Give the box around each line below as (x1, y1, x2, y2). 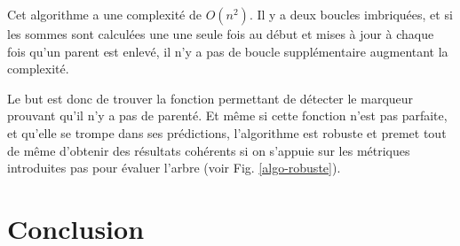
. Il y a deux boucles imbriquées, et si (249, 5, 453, 23)
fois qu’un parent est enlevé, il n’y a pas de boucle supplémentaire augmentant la (7, 42, 448, 60)
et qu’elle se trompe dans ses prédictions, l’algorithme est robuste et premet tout (7, 123, 447, 142)
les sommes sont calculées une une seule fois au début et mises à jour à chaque (7, 25, 434, 42)
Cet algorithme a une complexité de (7, 5, 202, 23)
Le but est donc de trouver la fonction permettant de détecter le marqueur (7, 88, 414, 107)
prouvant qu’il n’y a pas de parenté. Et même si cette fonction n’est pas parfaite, (7, 106, 448, 125)
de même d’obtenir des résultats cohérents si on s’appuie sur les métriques (7, 141, 410, 159)
